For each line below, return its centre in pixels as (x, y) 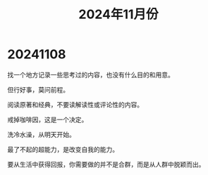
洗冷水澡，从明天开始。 (41, 134)
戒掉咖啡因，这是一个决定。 (48, 119)
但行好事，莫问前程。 (38, 89)
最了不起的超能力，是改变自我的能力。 (63, 149)
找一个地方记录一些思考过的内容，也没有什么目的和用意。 (91, 74)
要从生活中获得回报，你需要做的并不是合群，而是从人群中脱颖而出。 (106, 164)
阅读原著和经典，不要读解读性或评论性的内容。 (75, 104)
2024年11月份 (118, 14)
